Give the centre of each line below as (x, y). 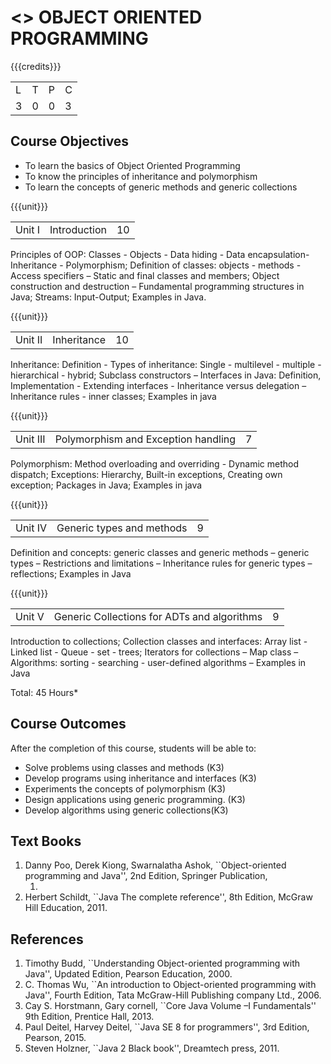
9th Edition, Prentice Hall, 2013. (89, 1017)
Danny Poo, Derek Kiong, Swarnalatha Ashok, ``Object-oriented (155, 865)
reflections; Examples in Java (71, 573)
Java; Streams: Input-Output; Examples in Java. (108, 297)
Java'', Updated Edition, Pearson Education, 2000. (128, 974)
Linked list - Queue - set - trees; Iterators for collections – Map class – (154, 652)
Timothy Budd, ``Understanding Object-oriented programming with (162, 963)
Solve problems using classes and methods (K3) (124, 767)
